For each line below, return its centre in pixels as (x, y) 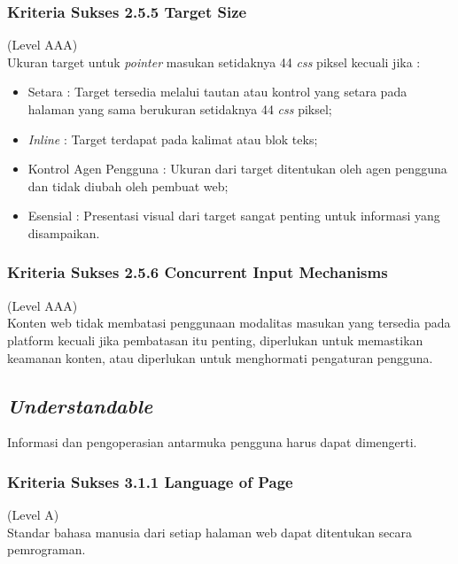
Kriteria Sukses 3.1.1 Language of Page (150, 481)
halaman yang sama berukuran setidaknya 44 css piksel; (180, 109)
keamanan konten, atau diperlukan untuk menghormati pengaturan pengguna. (220, 357)
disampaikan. (64, 232)
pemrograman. (47, 549)
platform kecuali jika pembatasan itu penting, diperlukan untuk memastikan (215, 340)
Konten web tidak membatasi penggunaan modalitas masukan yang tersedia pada (229, 323)
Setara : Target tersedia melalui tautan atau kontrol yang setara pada (217, 92)
